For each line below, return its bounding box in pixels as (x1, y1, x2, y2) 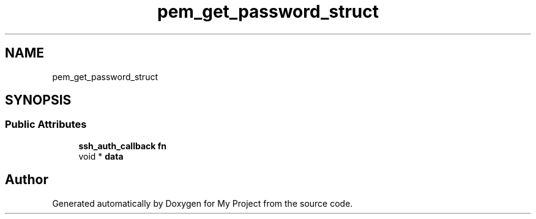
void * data (78, 150, 124, 161)
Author (5, 172, 48, 188)
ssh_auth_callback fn (78, 140, 166, 151)
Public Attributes (5, 118, 87, 131)
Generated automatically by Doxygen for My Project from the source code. (52, 198, 353, 209)
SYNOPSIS (5, 92, 72, 108)
